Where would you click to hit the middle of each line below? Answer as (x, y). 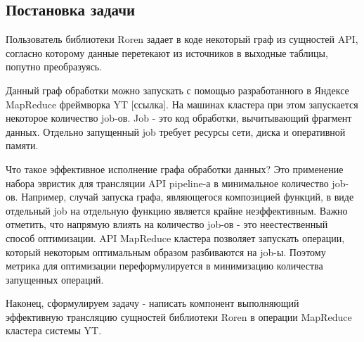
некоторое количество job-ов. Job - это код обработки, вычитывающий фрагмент (179, 118)
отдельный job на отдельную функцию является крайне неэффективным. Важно (177, 210)
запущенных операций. (55, 279)
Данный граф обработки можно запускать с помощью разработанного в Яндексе (177, 90)
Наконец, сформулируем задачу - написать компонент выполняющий (152, 303)
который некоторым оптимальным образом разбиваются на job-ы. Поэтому (166, 252)
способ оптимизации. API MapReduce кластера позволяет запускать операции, (175, 237)
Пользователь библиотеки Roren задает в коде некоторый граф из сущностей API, (182, 39)
